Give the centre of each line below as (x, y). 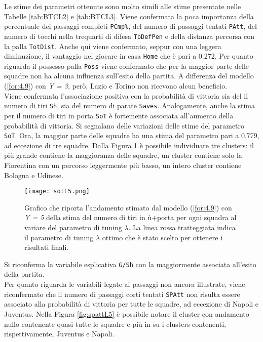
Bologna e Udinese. (34, 175)
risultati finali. (47, 247)
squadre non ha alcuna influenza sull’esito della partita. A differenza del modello (129, 76)
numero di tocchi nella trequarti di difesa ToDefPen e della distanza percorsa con (129, 36)
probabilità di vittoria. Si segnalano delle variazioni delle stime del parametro (124, 125)
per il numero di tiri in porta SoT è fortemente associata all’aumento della (119, 115)
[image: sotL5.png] (57, 191)
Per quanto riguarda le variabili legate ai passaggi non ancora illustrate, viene (125, 284)
